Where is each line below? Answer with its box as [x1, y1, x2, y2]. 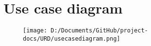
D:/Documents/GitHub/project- [50, 27, 148, 34]
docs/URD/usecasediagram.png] [23, 35, 120, 42]
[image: [23, 27, 48, 34]
